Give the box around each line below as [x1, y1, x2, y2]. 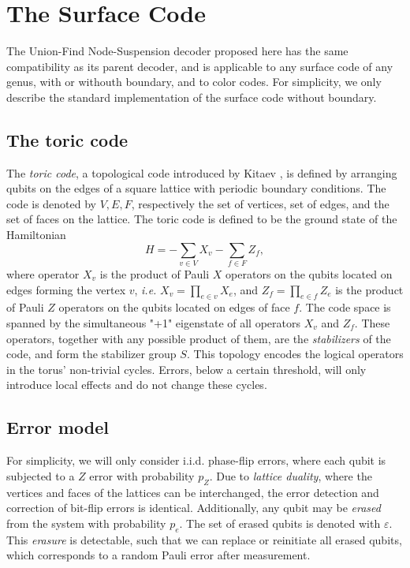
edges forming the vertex [6, 281, 126, 297]
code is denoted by [6, 195, 97, 211]
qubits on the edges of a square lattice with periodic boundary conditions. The [6, 180, 386, 196]
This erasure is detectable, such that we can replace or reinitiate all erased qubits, [6, 531, 402, 547]
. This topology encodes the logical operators [186, 346, 404, 362]
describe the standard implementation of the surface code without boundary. [6, 88, 377, 105]
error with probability [89, 467, 195, 484]
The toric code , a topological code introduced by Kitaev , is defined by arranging [6, 164, 397, 181]
